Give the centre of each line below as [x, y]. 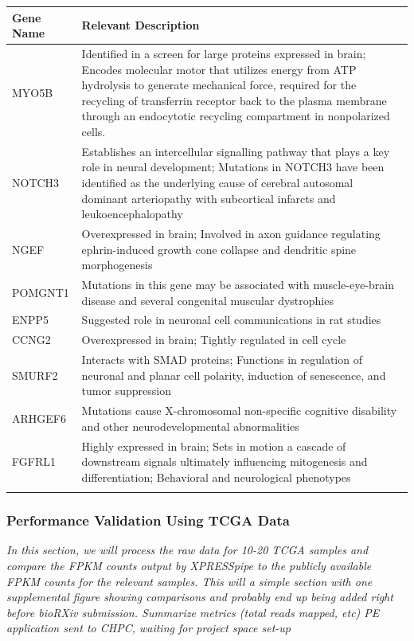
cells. [94, 131]
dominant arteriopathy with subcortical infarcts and [209, 198]
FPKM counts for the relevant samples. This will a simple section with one [189, 581]
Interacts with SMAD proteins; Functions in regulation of [222, 360]
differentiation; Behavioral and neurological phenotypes [216, 477]
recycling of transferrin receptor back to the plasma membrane [234, 100]
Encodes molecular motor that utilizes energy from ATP [219, 69]
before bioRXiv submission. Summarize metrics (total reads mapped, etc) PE [193, 612]
